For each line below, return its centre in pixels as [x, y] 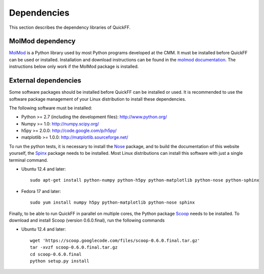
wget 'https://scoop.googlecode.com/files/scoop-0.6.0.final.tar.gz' [115, 240]
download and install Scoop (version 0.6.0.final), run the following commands [87, 220]
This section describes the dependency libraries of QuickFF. [70, 27]
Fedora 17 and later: [41, 191]
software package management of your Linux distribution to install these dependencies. [98, 99]
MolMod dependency [42, 41]
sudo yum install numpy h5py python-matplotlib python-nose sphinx [112, 202]
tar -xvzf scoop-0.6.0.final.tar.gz [74, 247]
